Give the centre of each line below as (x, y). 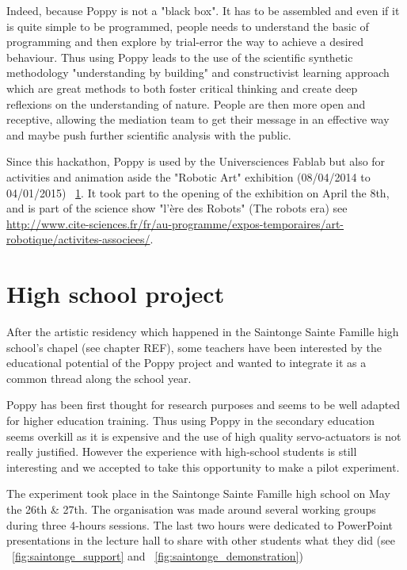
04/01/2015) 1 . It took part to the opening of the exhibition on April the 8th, (198, 192)
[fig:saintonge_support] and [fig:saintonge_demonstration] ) (158, 555)
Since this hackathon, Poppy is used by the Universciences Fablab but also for (196, 161)
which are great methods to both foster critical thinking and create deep (182, 88)
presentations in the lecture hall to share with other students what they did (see (201, 540)
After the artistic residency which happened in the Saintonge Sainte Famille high (203, 332)
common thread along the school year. (99, 378)
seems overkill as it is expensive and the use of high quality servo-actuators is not (204, 436)
